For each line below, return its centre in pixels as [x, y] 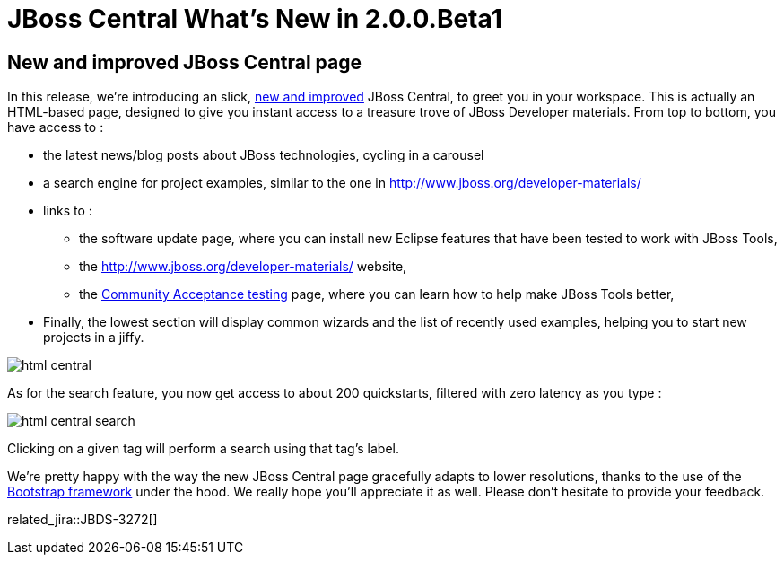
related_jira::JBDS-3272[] [83, 520]
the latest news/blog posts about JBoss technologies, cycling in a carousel [264, 155]
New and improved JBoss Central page [184, 62]
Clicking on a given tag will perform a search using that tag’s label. [204, 449]
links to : [68, 211]
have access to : [56, 127]
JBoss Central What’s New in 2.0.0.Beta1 [255, 19]
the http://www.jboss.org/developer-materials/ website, [243, 267]
